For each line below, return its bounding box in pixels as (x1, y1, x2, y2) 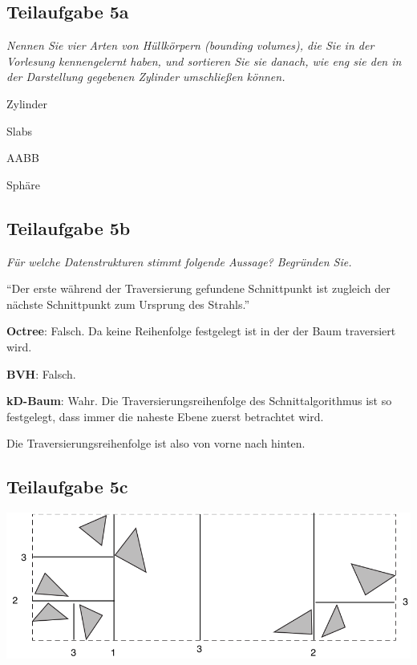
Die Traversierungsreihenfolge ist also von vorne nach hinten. (6, 435, 306, 452)
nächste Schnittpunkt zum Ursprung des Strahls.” (6, 295, 250, 312)
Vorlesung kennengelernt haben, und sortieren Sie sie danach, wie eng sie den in (6, 52, 402, 69)
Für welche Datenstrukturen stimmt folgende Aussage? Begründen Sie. (6, 253, 352, 270)
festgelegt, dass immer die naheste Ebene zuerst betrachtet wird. (6, 408, 324, 424)
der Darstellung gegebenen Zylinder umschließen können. (6, 68, 285, 85)
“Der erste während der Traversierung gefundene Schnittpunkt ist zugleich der (6, 280, 391, 297)
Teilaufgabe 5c (6, 474, 128, 499)
